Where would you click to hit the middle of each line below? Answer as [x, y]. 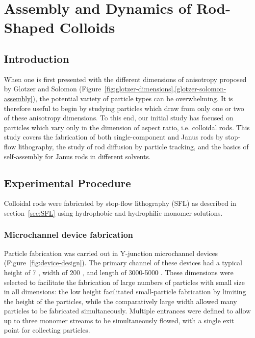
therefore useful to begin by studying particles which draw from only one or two [124, 108]
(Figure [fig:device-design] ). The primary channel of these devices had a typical [123, 263]
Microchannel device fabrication [69, 235]
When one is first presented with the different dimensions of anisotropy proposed [125, 79]
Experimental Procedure [68, 183]
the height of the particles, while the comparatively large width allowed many [121, 301]
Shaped [29, 27]
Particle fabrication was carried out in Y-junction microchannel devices [111, 253]
